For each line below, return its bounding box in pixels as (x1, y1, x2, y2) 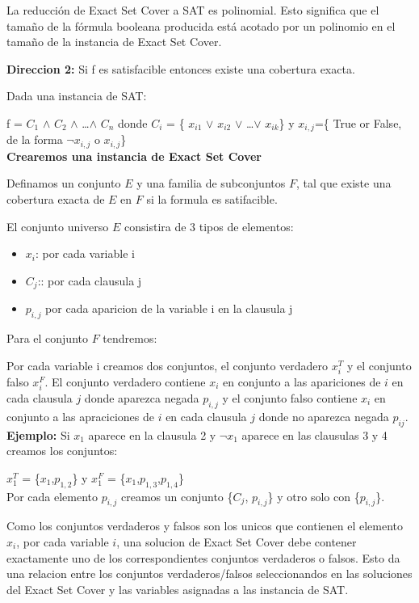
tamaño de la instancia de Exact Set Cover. (6, 33, 222, 50)
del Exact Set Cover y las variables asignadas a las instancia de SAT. (6, 580, 349, 597)
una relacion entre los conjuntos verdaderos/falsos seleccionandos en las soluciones (6, 565, 413, 582)
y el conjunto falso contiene (222, 390, 358, 406)
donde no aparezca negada (258, 407, 389, 424)
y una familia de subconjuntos (136, 175, 286, 192)
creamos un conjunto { (120, 487, 233, 504)
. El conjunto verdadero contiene (44, 373, 206, 390)
